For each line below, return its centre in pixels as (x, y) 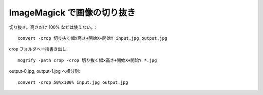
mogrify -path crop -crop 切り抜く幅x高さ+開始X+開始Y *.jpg (87, 60)
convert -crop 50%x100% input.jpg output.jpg (73, 82)
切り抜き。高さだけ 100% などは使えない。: (53, 27)
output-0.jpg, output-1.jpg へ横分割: (45, 71)
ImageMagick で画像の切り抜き (72, 13)
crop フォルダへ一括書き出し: (38, 49)
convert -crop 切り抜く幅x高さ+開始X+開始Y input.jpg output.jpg (93, 38)
